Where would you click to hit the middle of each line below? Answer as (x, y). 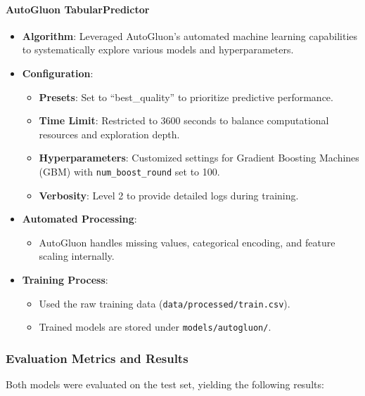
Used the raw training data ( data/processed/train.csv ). (165, 303)
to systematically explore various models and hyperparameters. (158, 49)
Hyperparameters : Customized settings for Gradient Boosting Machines (199, 158)
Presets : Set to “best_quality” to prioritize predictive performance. (186, 97)
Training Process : (65, 279)
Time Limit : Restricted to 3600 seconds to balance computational (184, 120)
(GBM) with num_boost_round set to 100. (129, 171)
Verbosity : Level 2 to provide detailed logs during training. (169, 195)
